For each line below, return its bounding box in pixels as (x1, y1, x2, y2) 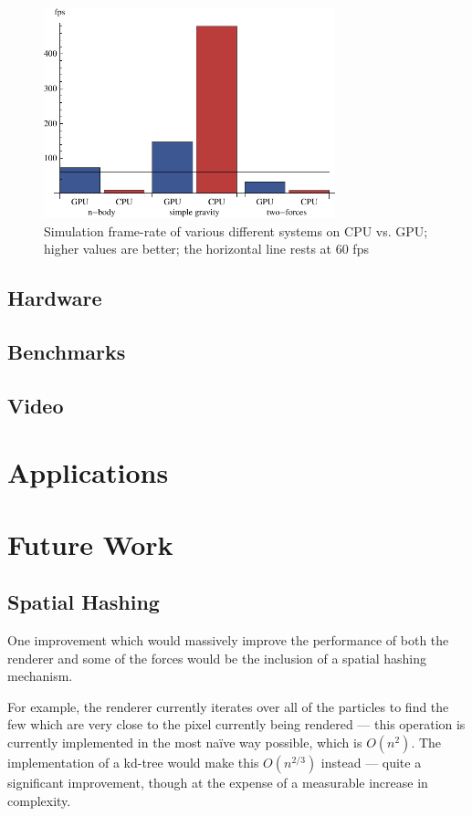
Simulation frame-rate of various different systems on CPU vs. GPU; (44, 221, 428, 240)
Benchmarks (7, 337, 126, 365)
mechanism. (7, 666, 73, 685)
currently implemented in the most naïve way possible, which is (7, 733, 362, 751)
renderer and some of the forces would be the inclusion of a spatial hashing (7, 648, 427, 667)
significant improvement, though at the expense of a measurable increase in (7, 773, 428, 791)
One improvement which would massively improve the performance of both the (7, 631, 449, 650)
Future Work (7, 525, 173, 562)
